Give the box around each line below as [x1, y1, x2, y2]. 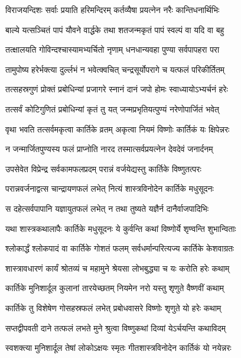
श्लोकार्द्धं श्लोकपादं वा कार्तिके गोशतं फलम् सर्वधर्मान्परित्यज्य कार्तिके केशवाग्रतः [5, 242, 235, 254]
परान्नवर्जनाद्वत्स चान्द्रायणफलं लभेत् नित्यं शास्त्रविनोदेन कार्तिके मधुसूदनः [5, 182, 214, 195]
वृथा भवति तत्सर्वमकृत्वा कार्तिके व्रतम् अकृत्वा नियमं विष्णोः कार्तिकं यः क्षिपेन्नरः [5, 122, 230, 135]
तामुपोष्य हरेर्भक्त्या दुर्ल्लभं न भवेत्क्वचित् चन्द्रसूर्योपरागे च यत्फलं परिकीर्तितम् [5, 63, 225, 75]
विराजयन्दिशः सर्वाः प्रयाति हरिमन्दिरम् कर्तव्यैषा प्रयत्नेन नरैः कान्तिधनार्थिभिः [5, 4, 220, 15]
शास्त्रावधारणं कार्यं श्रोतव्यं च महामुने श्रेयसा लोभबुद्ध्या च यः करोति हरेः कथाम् [5, 262, 230, 274]
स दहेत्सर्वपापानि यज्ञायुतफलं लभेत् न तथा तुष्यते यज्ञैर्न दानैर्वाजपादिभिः [5, 202, 209, 214]
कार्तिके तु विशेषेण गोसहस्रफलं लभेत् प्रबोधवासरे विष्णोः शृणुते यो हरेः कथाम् [5, 301, 222, 314]
